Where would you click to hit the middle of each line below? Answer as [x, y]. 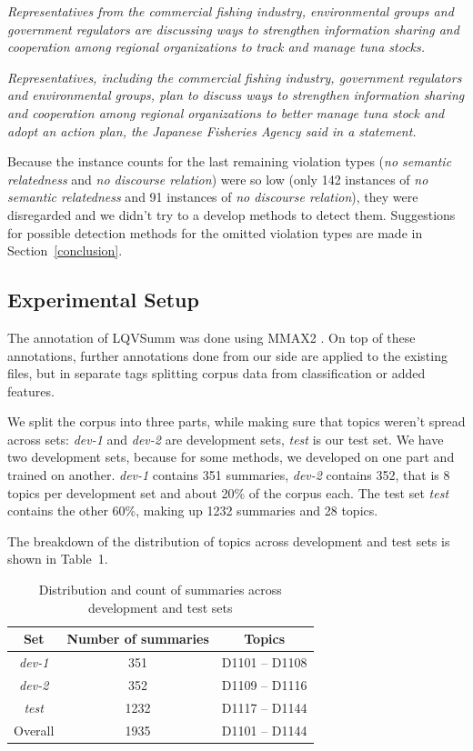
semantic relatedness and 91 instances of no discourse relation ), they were [213, 197]
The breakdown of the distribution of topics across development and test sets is [229, 541]
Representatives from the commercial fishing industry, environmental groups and [231, 11]
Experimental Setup [103, 300]
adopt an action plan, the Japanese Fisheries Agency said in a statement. [212, 130]
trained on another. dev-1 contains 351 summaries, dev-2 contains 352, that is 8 [229, 475]
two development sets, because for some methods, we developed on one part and [231, 457]
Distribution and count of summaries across [160, 590]
